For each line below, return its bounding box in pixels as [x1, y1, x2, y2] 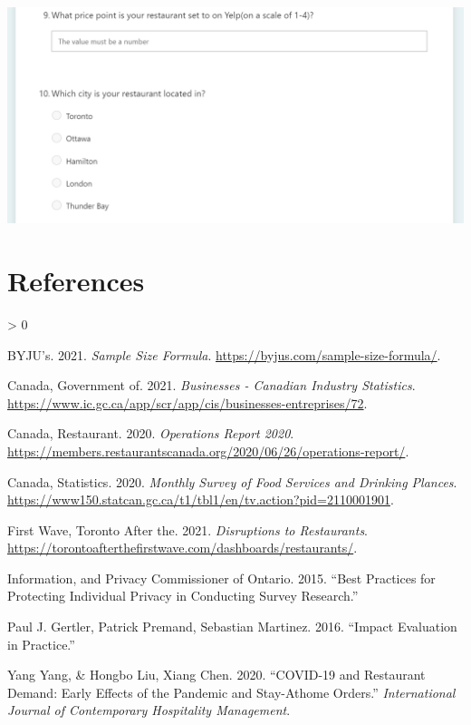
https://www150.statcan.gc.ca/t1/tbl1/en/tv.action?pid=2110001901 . [7, 490, 394, 509]
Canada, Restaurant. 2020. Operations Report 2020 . [7, 424, 294, 443]
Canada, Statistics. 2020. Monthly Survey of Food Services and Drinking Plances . [7, 472, 457, 491]
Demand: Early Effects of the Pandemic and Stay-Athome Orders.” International [7, 682, 456, 701]
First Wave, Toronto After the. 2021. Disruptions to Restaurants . [7, 520, 369, 539]
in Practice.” [7, 634, 75, 653]
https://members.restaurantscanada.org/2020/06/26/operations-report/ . [7, 441, 409, 460]
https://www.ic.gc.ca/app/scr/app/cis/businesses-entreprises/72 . [7, 393, 368, 412]
